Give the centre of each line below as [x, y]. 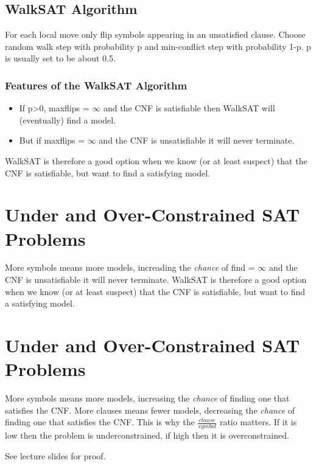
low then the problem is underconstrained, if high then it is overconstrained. [147, 435]
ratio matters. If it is [258, 422]
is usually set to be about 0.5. [60, 58]
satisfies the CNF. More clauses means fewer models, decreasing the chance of [150, 410]
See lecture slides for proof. [55, 455]
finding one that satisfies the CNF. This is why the [100, 422]
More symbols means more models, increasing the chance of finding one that [147, 398]
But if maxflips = [52, 140]
